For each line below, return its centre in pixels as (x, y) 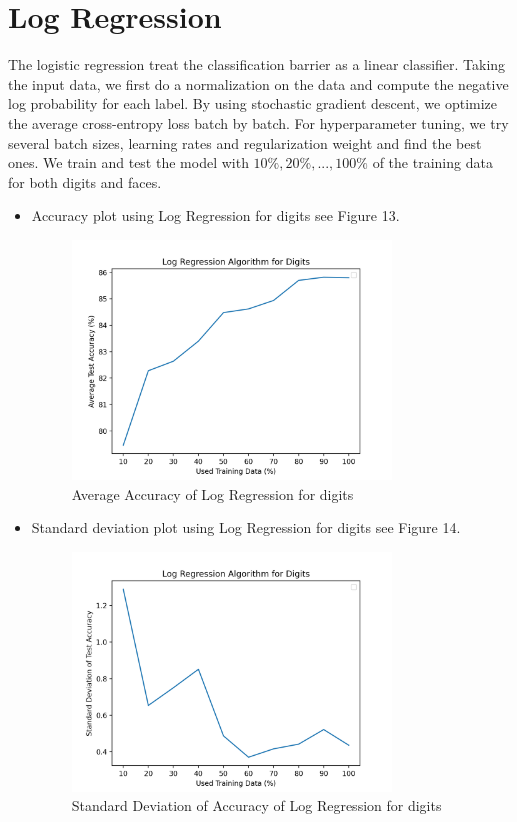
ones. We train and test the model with (128, 162)
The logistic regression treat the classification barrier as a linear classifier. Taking (257, 64)
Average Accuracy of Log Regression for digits (212, 493)
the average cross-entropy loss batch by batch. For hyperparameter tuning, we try (258, 122)
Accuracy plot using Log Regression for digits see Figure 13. (215, 215)
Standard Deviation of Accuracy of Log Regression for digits (256, 805)
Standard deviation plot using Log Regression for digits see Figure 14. (246, 527)
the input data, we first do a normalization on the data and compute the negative (258, 83)
